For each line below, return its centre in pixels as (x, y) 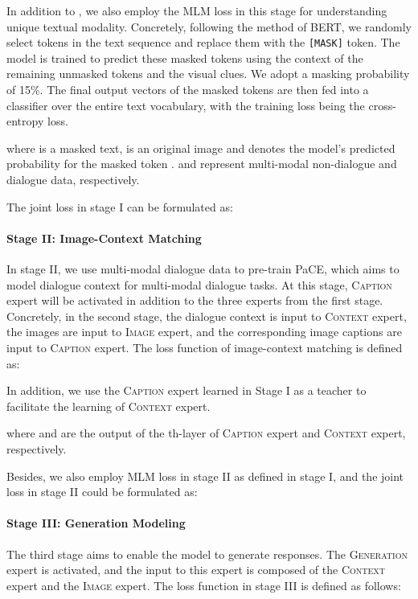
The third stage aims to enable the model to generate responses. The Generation (207, 554)
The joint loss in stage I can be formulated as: (120, 206)
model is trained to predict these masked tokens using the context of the (185, 57)
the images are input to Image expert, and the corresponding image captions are (204, 332)
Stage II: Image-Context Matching (104, 238)
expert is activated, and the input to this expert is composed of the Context (196, 570)
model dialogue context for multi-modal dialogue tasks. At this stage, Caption (199, 284)
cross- (382, 105)
